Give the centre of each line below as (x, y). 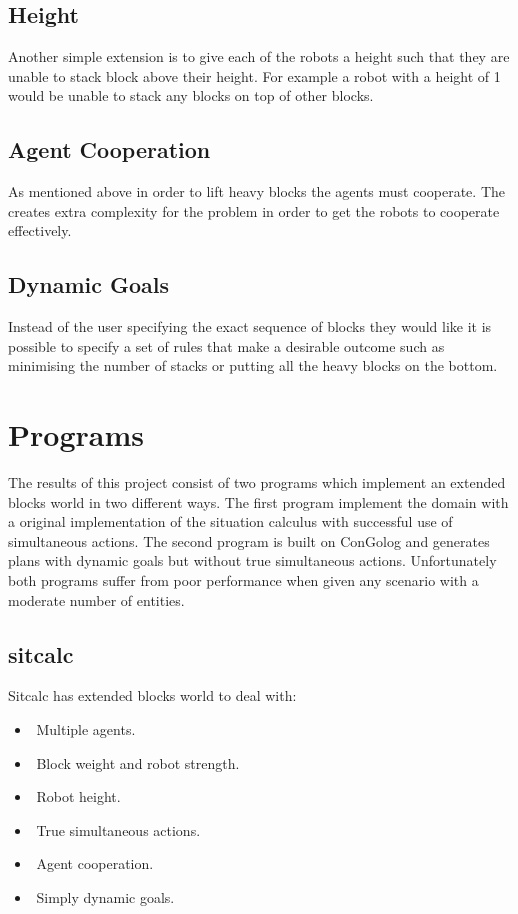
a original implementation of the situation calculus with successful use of (230, 521)
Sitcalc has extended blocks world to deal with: (152, 695)
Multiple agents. (86, 729)
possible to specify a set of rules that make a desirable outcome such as (226, 345)
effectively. (40, 230)
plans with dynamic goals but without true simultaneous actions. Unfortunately (252, 560)
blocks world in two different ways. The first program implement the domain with (258, 501)
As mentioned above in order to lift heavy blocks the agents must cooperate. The (256, 191)
